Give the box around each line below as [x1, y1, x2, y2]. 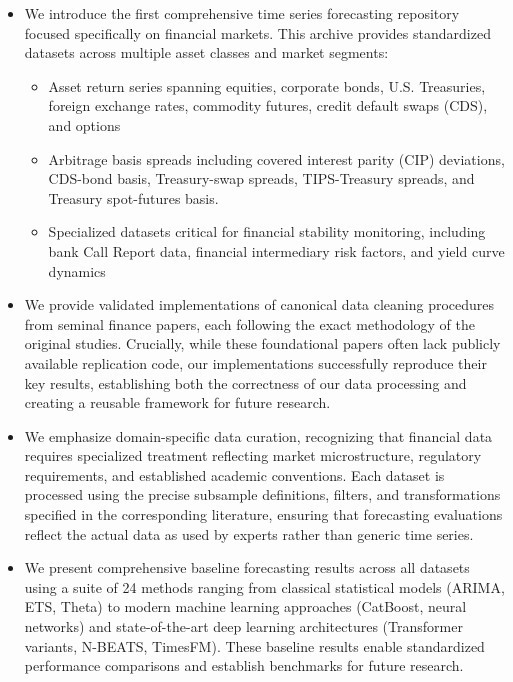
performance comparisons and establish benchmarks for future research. [24, 655, 464, 676]
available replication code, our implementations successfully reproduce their [24, 352, 487, 373]
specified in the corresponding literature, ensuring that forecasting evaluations [24, 504, 503, 525]
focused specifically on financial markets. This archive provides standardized [24, 22, 491, 43]
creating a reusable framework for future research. [24, 392, 331, 413]
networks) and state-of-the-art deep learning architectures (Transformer [24, 616, 463, 637]
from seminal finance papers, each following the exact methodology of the [24, 313, 475, 334]
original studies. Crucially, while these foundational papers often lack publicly [24, 333, 501, 354]
